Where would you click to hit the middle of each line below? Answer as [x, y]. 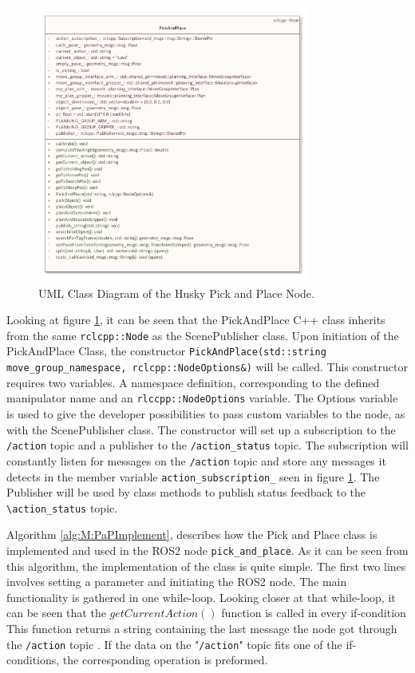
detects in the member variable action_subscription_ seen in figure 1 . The [193, 476]
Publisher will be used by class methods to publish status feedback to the [186, 492]
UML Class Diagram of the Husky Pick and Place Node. [176, 293]
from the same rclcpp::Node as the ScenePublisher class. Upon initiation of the [203, 335]
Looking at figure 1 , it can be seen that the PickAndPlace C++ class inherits [196, 320]
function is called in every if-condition [314, 613]
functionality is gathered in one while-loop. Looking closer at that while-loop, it [201, 597]
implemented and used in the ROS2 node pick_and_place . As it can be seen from [207, 550]
